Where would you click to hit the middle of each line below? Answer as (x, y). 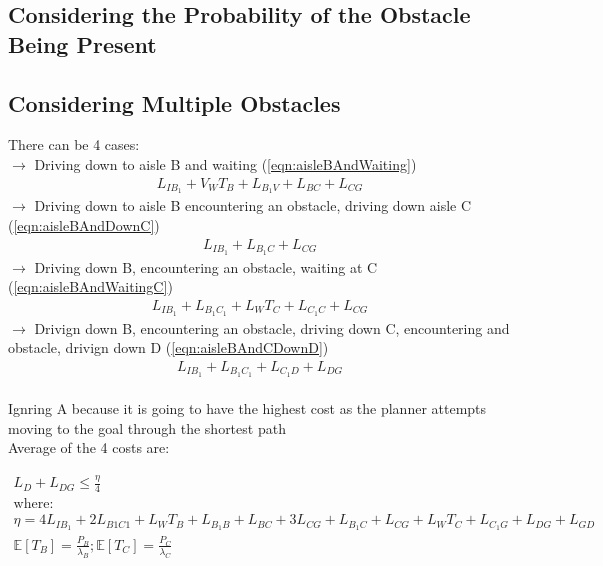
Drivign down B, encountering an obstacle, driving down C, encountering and (272, 327)
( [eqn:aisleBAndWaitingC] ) (90, 286)
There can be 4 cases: (74, 144)
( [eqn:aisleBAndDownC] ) (84, 225)
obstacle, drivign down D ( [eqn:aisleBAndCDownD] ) (168, 347)
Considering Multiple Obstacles (174, 102)
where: (33, 504)
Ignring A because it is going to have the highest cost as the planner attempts (247, 408)
